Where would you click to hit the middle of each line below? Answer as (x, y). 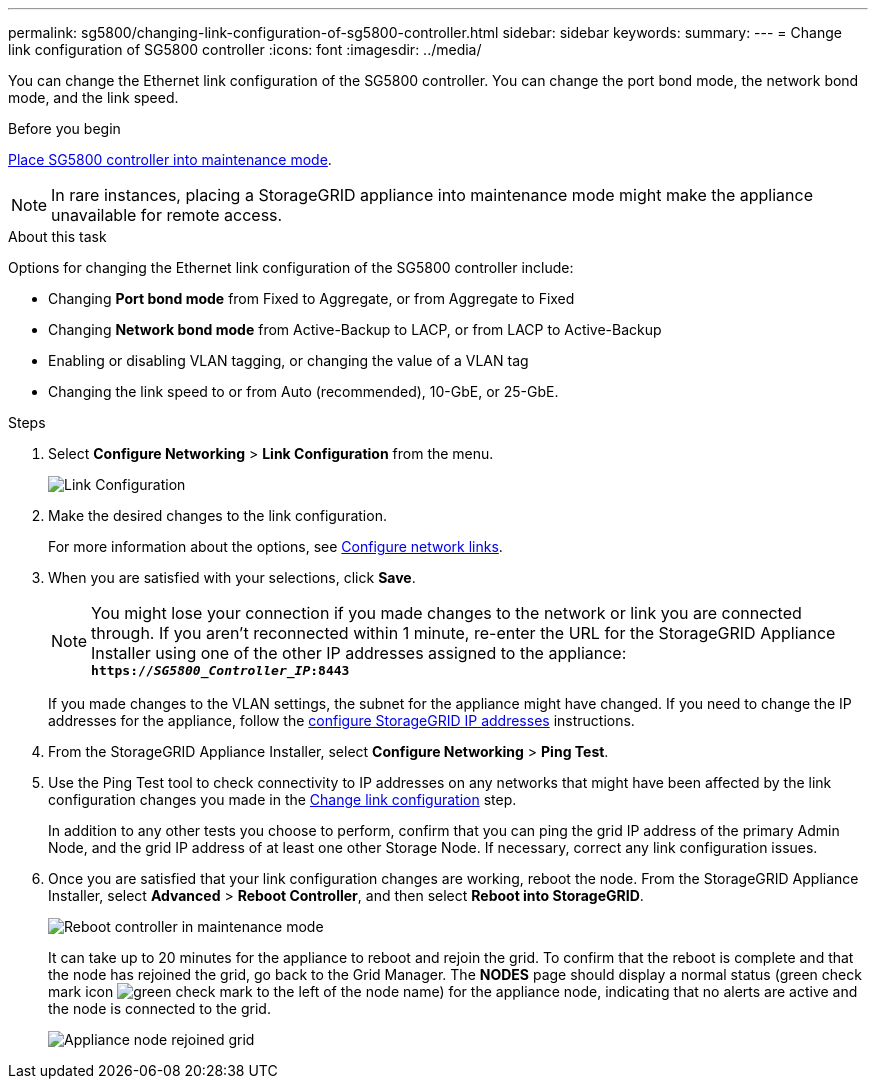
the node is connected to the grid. (159, 1008)
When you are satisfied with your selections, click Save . (232, 577)
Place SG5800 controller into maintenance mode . (170, 159)
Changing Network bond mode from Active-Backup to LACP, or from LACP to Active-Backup (355, 329)
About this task (57, 236)
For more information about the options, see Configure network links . (275, 546)
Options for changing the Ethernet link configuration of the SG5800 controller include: (291, 267)
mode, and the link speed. (93, 97)
